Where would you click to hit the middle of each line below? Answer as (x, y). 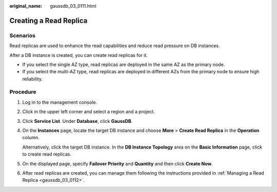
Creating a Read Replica (48, 20)
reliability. (33, 79)
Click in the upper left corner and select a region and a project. (88, 112)
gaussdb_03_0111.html (73, 6)
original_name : (26, 6)
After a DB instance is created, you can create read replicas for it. (79, 55)
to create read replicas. (47, 154)
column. (31, 138)
